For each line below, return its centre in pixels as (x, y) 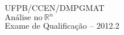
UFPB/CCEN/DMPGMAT (55, 7)
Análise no (24, 18)
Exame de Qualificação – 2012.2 (62, 26)
